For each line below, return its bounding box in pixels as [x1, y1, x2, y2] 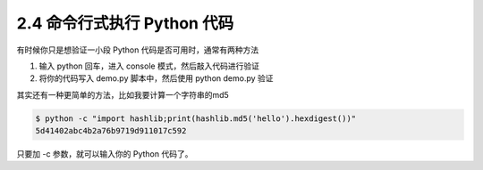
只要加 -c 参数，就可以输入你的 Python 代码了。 [16, 149, 193, 159]
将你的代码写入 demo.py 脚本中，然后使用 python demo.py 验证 [38, 73, 274, 84]
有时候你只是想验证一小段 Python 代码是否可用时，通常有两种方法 [16, 45, 259, 55]
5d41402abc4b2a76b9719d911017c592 [35, 125, 187, 136]
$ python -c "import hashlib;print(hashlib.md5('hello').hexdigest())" [35, 113, 357, 124]
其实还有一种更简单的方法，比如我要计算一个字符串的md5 [16, 89, 230, 100]
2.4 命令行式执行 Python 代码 [16, 13, 234, 33]
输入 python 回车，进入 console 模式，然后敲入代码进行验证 [38, 61, 259, 71]
